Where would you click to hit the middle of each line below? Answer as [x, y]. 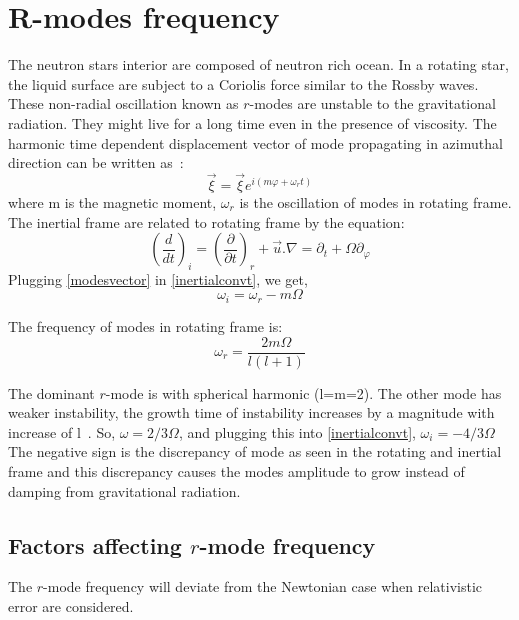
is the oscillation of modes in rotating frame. [375, 201]
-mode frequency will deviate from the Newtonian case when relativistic [263, 586]
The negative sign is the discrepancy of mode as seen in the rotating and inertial [255, 451]
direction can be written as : [96, 162]
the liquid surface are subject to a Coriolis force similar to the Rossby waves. [243, 83]
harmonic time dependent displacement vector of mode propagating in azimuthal [255, 142]
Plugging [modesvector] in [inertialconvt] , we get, [158, 278]
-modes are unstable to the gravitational [372, 103]
